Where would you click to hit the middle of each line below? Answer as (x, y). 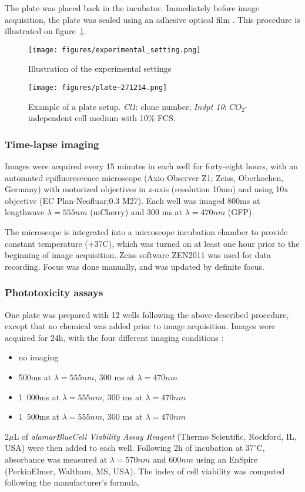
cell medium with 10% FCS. (125, 118)
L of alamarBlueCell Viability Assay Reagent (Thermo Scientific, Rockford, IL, (155, 436)
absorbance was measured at (56, 459)
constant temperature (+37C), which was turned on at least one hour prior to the (152, 243)
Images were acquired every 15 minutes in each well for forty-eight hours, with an (151, 166)
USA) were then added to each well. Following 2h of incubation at (124, 448)
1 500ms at (39, 416)
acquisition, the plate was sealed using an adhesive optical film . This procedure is (152, 19)
